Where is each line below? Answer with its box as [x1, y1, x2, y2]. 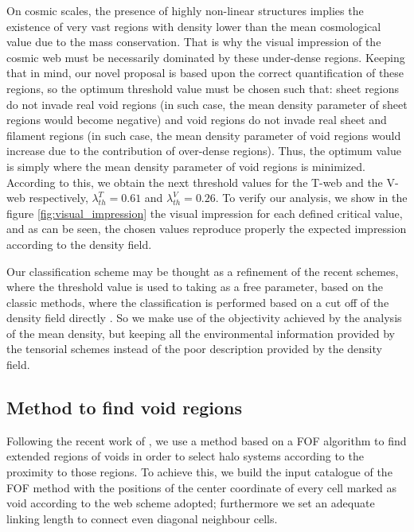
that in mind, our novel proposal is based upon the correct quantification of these [6, 64, 404, 81]
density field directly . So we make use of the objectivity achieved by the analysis [6, 309, 402, 326]
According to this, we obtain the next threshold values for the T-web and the [6, 173, 383, 190]
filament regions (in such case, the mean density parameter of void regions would [6, 126, 401, 143]
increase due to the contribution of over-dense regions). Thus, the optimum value [6, 142, 401, 159]
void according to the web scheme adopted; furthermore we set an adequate [6, 495, 375, 511]
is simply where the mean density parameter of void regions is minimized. [6, 157, 365, 174]
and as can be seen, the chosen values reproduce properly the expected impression [6, 220, 407, 237]
